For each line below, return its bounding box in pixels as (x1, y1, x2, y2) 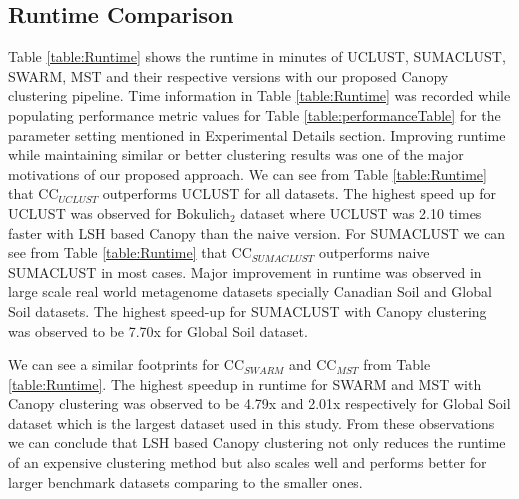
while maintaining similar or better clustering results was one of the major (8, 144, 464, 165)
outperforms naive (318, 242, 430, 263)
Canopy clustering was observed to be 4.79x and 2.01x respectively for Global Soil (8, 393, 511, 414)
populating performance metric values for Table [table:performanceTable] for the (8, 104, 501, 125)
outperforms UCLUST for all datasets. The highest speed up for (102, 183, 496, 204)
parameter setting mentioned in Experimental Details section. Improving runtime (8, 124, 506, 145)
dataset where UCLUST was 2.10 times (240, 202, 482, 223)
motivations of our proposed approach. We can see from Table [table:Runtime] (8, 163, 487, 184)
